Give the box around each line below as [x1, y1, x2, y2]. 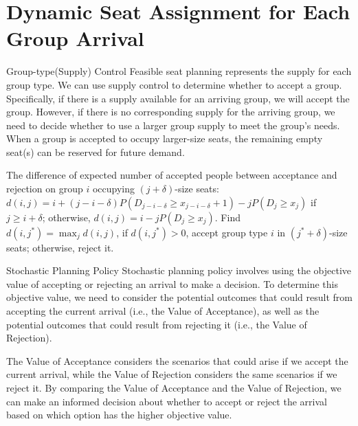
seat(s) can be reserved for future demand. [6, 144, 185, 159]
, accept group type [186, 225, 268, 239]
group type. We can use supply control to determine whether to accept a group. [6, 77, 342, 91]
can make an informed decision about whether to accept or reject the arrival [6, 394, 327, 408]
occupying [92, 181, 135, 196]
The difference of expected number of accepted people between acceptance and [6, 168, 337, 182]
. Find [214, 210, 240, 224]
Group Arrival [6, 24, 144, 52]
